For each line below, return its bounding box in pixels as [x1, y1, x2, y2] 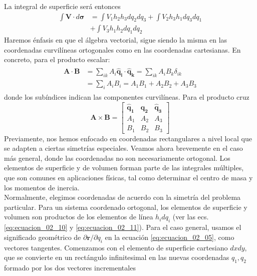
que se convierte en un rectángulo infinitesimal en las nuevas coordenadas [4, 252, 229, 262]
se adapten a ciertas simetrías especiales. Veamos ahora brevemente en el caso [4, 143, 243, 153]
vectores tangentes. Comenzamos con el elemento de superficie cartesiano [4, 242, 228, 252]
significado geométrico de [4, 231, 81, 242]
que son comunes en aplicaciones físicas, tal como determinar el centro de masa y [4, 172, 253, 182]
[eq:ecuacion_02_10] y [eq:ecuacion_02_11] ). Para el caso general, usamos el [4, 222, 241, 232]
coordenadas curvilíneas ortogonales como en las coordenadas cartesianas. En [4, 44, 241, 55]
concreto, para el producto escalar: [4, 54, 110, 65]
